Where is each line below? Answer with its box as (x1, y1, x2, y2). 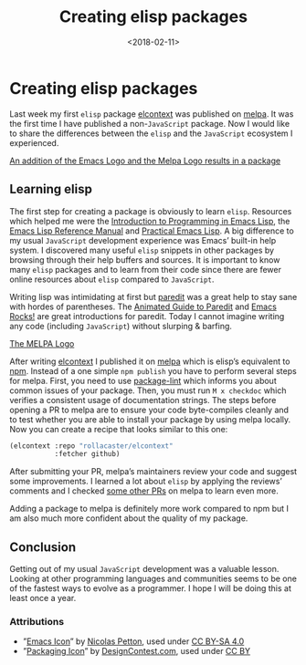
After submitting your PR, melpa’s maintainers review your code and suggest (9, 466, 298, 477)
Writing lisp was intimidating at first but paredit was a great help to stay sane (9, 291, 298, 302)
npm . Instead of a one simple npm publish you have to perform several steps (9, 365, 297, 376)
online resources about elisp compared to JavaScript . (9, 274, 215, 285)
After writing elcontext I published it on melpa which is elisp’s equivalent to (9, 356, 290, 367)
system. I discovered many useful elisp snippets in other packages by (9, 244, 275, 255)
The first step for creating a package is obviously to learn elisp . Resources (9, 205, 292, 216)
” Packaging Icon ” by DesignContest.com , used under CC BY (22, 646, 251, 657)
